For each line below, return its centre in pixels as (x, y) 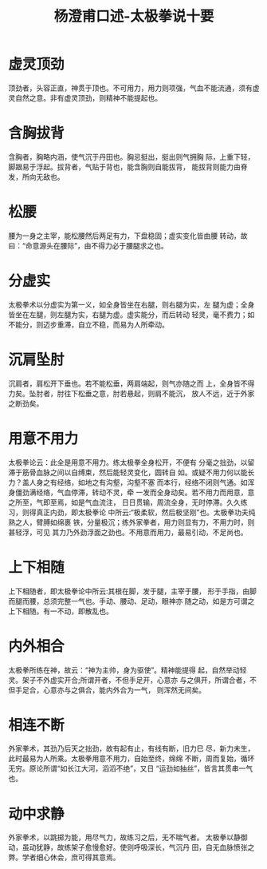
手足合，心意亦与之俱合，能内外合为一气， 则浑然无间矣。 (110, 690)
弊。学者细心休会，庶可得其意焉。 (64, 857)
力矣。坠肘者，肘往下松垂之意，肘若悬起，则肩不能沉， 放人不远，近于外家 (132, 393)
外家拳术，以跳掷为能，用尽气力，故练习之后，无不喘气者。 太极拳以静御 (128, 837)
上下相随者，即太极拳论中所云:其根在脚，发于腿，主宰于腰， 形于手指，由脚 (132, 591)
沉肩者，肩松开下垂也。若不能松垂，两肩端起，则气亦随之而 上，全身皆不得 (132, 383)
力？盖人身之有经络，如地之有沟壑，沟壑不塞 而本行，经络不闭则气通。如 (128, 482)
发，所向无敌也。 (36, 177)
